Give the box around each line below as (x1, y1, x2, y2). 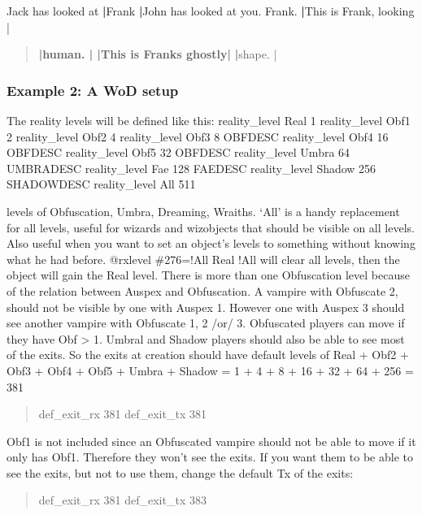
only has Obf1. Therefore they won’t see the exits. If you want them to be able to (7, 448, 413, 465)
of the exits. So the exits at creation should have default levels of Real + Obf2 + (7, 346, 409, 363)
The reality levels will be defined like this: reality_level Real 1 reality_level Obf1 (7, 112, 411, 128)
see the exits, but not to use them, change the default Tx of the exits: (7, 464, 354, 481)
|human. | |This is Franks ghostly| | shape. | (38, 45, 277, 63)
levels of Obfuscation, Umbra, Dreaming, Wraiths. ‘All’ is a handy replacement (7, 202, 400, 219)
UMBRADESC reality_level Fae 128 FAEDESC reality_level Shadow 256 (7, 159, 376, 176)
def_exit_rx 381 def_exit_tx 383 (38, 491, 207, 509)
